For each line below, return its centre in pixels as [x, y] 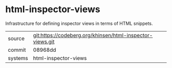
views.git [44, 42]
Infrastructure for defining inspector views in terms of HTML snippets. [79, 23]
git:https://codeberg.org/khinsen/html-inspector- [93, 35]
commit [17, 50]
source [16, 38]
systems [18, 58]
